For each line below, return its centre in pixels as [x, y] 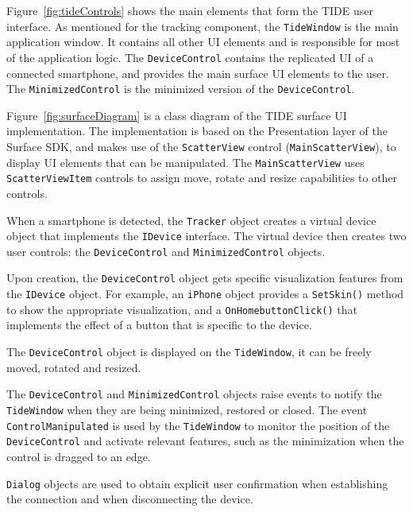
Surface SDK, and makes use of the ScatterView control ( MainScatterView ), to [201, 146]
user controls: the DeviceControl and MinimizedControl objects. [166, 251]
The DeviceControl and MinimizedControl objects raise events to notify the [194, 394]
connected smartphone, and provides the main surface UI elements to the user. [198, 73]
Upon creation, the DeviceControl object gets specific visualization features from [205, 278]
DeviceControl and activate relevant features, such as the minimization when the [205, 441]
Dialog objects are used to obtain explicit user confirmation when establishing [197, 483]
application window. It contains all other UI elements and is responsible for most [203, 42]
